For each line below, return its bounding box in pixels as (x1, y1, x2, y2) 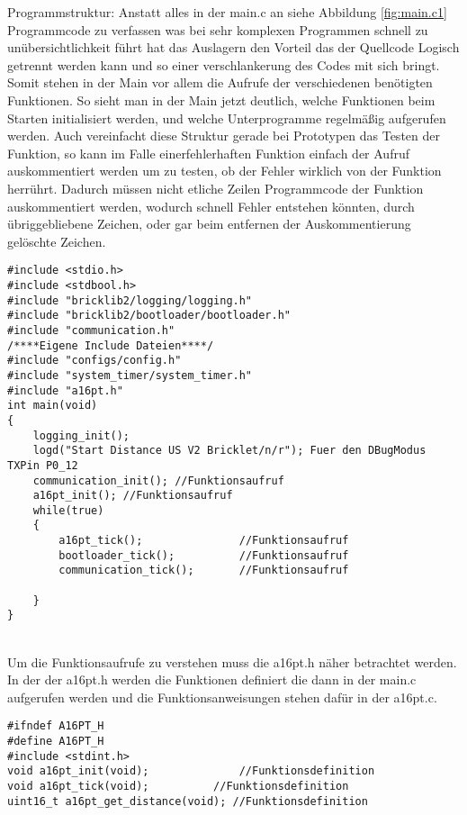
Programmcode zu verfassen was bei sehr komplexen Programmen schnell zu (7, 20, 428, 39)
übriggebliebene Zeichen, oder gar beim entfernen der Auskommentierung (7, 214, 411, 233)
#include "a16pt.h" (7, 384, 123, 397)
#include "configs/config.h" (7, 354, 182, 367)
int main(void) (7, 399, 98, 412)
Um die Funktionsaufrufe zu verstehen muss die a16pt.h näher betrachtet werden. (7, 652, 457, 671)
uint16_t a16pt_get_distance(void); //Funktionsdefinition (7, 794, 368, 808)
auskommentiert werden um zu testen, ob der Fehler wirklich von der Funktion (7, 161, 442, 180)
